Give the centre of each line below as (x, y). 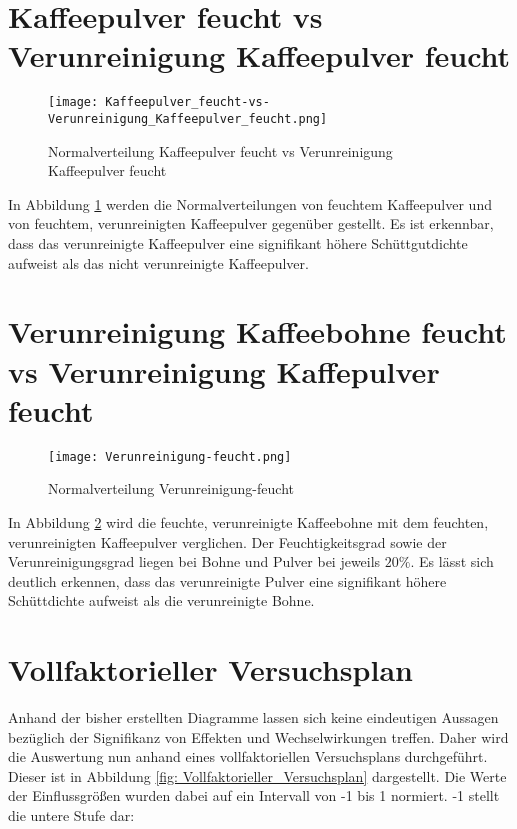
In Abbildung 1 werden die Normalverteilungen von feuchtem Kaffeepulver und (250, 203)
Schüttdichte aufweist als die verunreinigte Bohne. (161, 600)
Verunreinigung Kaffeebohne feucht (257, 331)
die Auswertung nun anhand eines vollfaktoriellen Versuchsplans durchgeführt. (248, 756)
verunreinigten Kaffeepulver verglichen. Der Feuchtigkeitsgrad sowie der (227, 541)
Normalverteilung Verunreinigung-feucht (171, 488)
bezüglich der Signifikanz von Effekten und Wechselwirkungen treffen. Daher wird (258, 736)
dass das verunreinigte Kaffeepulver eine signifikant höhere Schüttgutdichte (238, 243)
